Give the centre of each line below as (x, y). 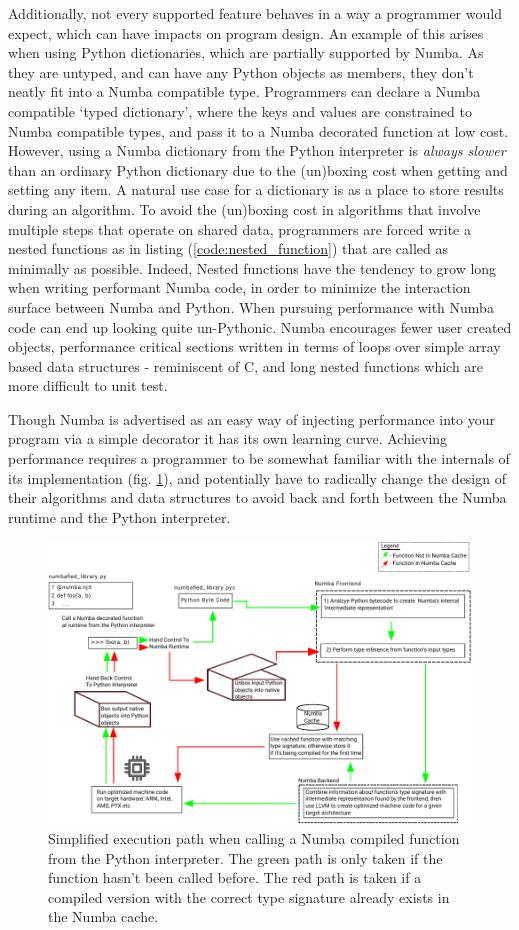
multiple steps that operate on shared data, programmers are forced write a (239, 228)
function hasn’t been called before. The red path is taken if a (235, 877)
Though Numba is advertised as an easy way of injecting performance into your (251, 418)
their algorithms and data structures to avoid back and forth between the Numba (257, 497)
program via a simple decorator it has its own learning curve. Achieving (228, 438)
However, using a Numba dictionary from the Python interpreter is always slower (257, 150)
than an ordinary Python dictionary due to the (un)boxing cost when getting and (258, 169)
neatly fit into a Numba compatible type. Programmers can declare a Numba (244, 91)
